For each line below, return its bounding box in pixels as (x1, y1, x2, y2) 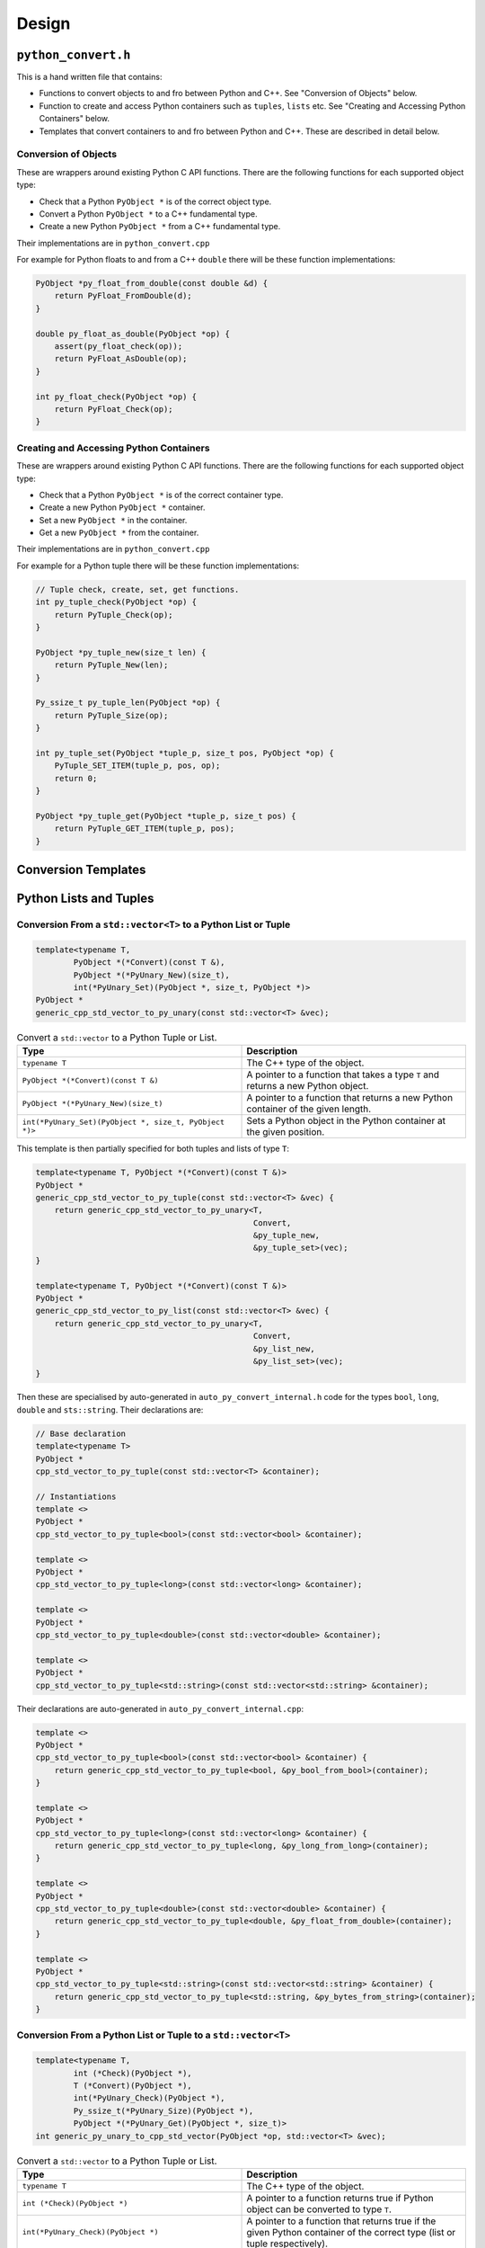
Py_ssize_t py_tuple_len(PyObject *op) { (35, 698, 221, 708)
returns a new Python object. (246, 1080, 369, 1093)
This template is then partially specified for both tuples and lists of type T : (16, 1143, 289, 1155)
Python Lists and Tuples (16, 891, 154, 906)
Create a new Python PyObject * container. (39, 502, 206, 513)
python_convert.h (16, 48, 131, 62)
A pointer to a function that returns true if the (246, 2215, 436, 2227)
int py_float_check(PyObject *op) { (35, 391, 198, 402)
